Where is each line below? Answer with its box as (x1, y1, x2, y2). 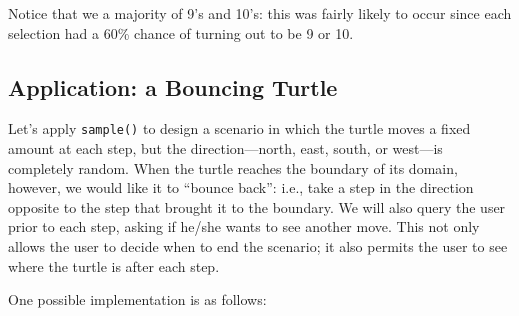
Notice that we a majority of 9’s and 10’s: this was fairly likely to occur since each (8, 3, 512, 23)
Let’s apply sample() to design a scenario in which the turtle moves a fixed (8, 118, 471, 139)
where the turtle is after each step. (8, 255, 220, 276)
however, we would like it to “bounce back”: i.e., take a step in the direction (8, 177, 474, 198)
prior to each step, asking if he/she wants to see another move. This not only (8, 216, 480, 237)
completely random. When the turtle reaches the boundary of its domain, (8, 157, 458, 178)
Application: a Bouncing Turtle (8, 71, 338, 102)
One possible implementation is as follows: (8, 289, 267, 310)
